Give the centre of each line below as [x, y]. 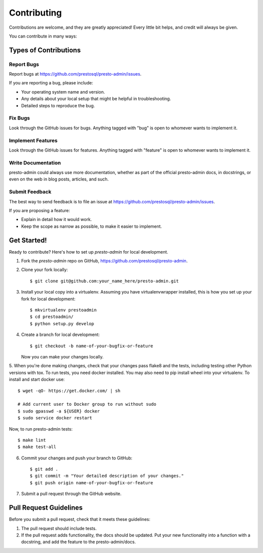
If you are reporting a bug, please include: [51, 83]
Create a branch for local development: [60, 335]
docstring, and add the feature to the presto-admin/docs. [78, 542]
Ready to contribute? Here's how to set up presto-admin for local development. [89, 252]
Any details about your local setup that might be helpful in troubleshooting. [96, 99]
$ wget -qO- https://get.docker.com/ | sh [69, 391]
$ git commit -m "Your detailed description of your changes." [107, 476]
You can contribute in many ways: [43, 36]
